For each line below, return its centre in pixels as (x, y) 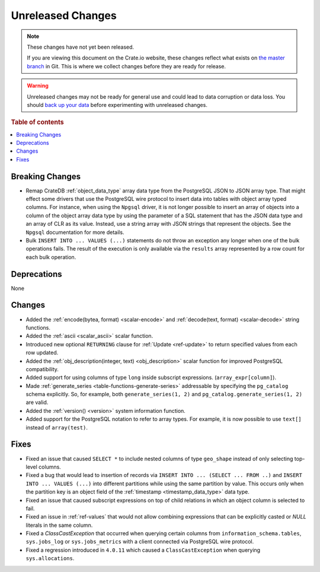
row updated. (42, 353)
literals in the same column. (59, 525)
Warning (38, 86)
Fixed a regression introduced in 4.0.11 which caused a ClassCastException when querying (143, 550)
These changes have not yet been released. (81, 47)
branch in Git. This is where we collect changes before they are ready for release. (127, 66)
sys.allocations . (50, 558)
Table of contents (38, 122)
